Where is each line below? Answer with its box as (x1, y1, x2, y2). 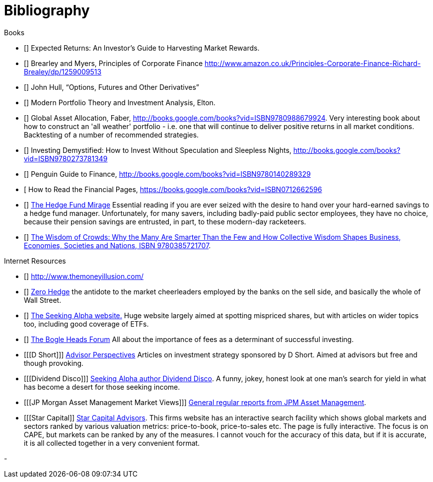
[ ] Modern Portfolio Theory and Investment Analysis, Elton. (24, 98, 216, 107)
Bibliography (4, 2, 90, 19)
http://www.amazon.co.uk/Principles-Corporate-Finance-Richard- (205, 59, 421, 68)
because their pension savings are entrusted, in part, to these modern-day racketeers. (24, 217, 306, 226)
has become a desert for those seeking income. (24, 382, 180, 391)
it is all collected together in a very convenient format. (24, 438, 200, 447)
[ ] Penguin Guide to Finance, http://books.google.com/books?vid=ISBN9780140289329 (24, 169, 311, 178)
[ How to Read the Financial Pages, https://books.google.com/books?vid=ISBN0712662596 (24, 185, 322, 194)
